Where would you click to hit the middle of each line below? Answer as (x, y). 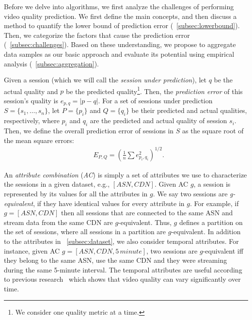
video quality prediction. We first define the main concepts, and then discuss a (120, 16)
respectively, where (32, 120)
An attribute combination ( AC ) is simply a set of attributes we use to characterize (126, 174)
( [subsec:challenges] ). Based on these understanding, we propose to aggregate (120, 44)
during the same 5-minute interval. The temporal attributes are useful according (123, 269)
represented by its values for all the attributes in (76, 193)
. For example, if (214, 203)
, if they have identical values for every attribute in (109, 203)
